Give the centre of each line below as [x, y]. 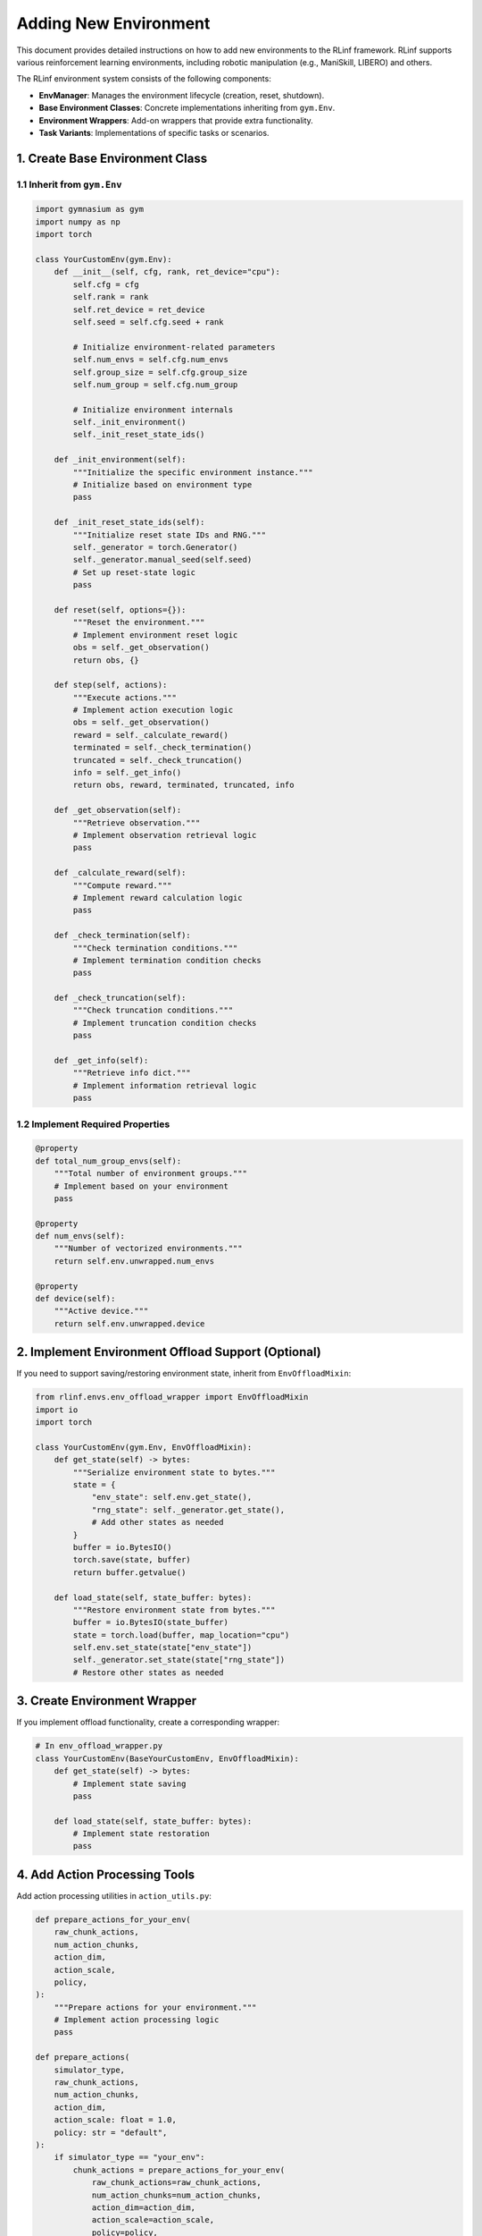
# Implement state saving [129, 1783]
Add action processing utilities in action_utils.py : [114, 1895]
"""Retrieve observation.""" [137, 822]
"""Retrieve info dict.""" [132, 1073]
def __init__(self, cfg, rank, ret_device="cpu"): [167, 272]
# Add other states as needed [158, 1522]
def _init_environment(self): [120, 460]
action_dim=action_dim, [144, 2207]
